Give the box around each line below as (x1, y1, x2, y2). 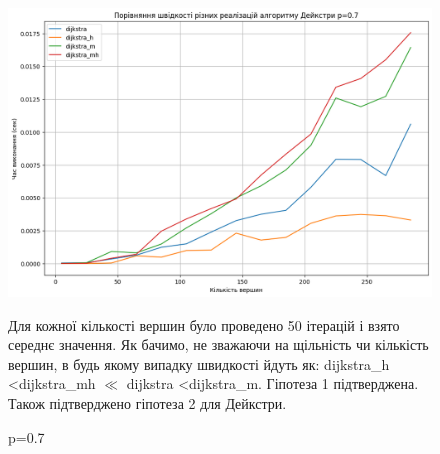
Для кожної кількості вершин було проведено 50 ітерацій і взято (8, 314, 400, 335)
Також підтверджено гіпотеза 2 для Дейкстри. (8, 392, 287, 413)
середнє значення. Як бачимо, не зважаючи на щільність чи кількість (8, 334, 429, 355)
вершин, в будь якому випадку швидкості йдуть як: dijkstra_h (8, 353, 390, 374)
